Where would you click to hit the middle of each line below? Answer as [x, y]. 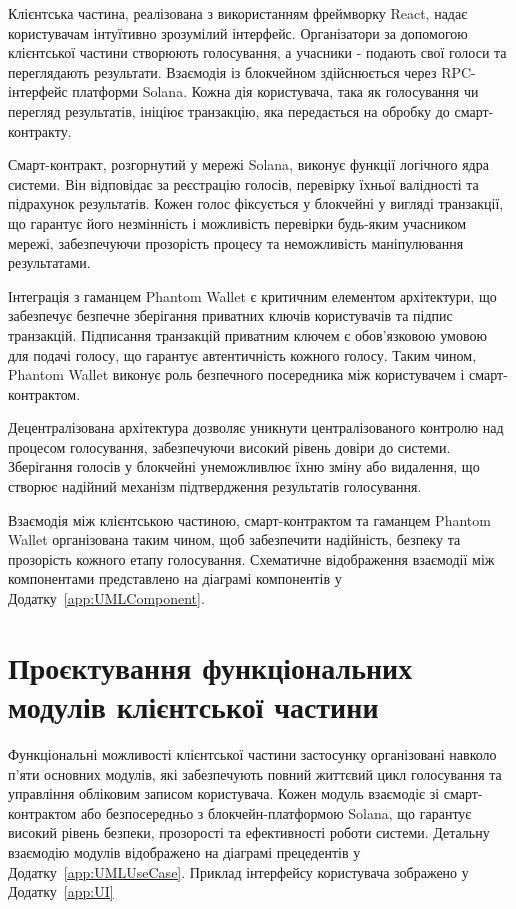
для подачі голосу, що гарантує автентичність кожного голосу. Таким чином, [242, 354]
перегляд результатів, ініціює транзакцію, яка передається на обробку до [229, 110]
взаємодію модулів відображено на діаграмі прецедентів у [184, 851]
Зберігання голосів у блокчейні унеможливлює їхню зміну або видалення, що [244, 466]
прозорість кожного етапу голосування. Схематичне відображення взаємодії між [251, 558]
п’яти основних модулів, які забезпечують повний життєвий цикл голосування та [255, 773]
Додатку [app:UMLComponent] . [106, 598]
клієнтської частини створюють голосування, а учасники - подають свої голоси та [257, 52]
